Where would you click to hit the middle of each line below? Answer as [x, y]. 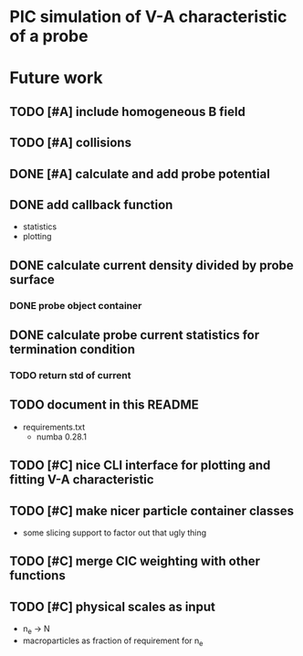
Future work [56, 78]
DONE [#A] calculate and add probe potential [140, 174]
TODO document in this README [104, 405]
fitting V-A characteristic [82, 480]
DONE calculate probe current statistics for [135, 335]
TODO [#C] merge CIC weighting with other [135, 561]
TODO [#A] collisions [71, 143]
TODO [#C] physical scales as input [113, 606]
